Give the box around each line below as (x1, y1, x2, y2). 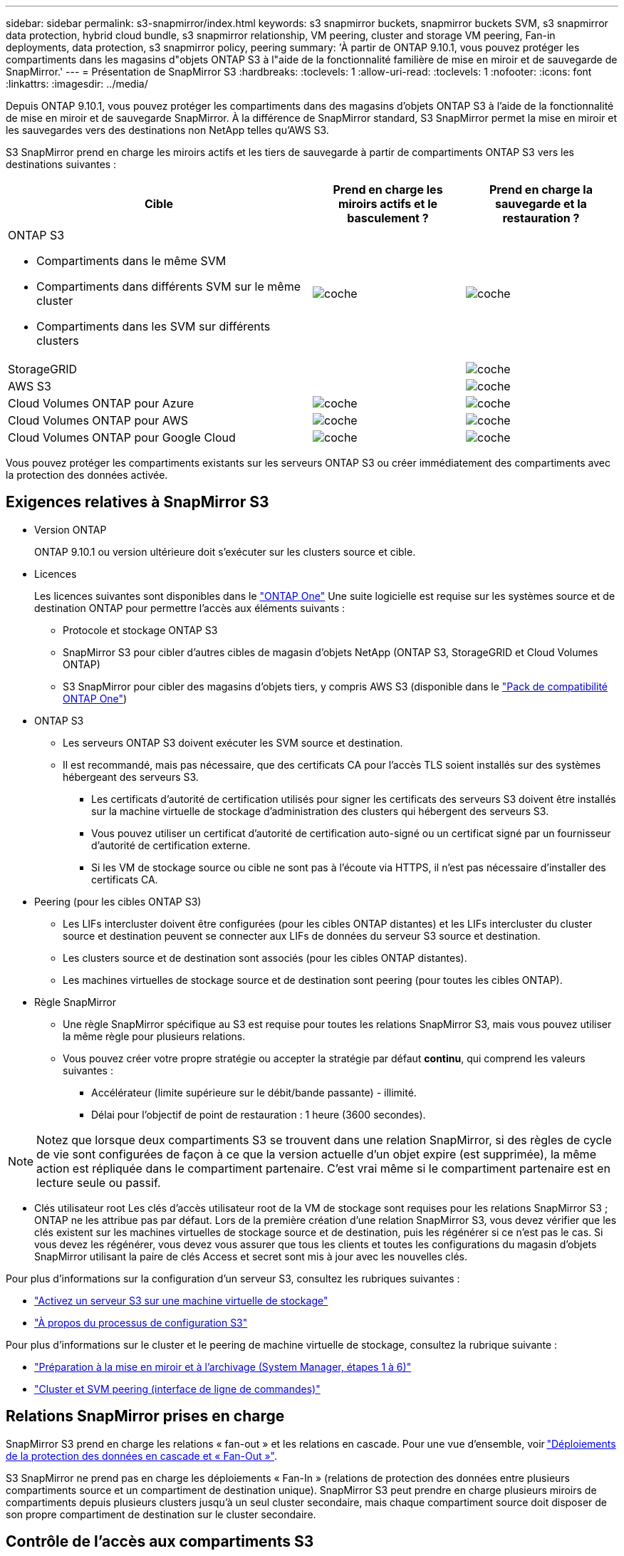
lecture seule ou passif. (36, 1175, 161, 1190)
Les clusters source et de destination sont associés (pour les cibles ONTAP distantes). (63, 951, 467, 964)
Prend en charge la (489, 182, 593, 197)
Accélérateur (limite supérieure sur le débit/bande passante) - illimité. (91, 1086, 417, 1099)
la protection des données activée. (6, 469, 168, 481)
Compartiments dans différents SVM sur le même (36, 279, 301, 294)
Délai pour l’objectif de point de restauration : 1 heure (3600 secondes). (91, 1108, 426, 1121)
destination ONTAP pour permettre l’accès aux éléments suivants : (34, 601, 345, 614)
